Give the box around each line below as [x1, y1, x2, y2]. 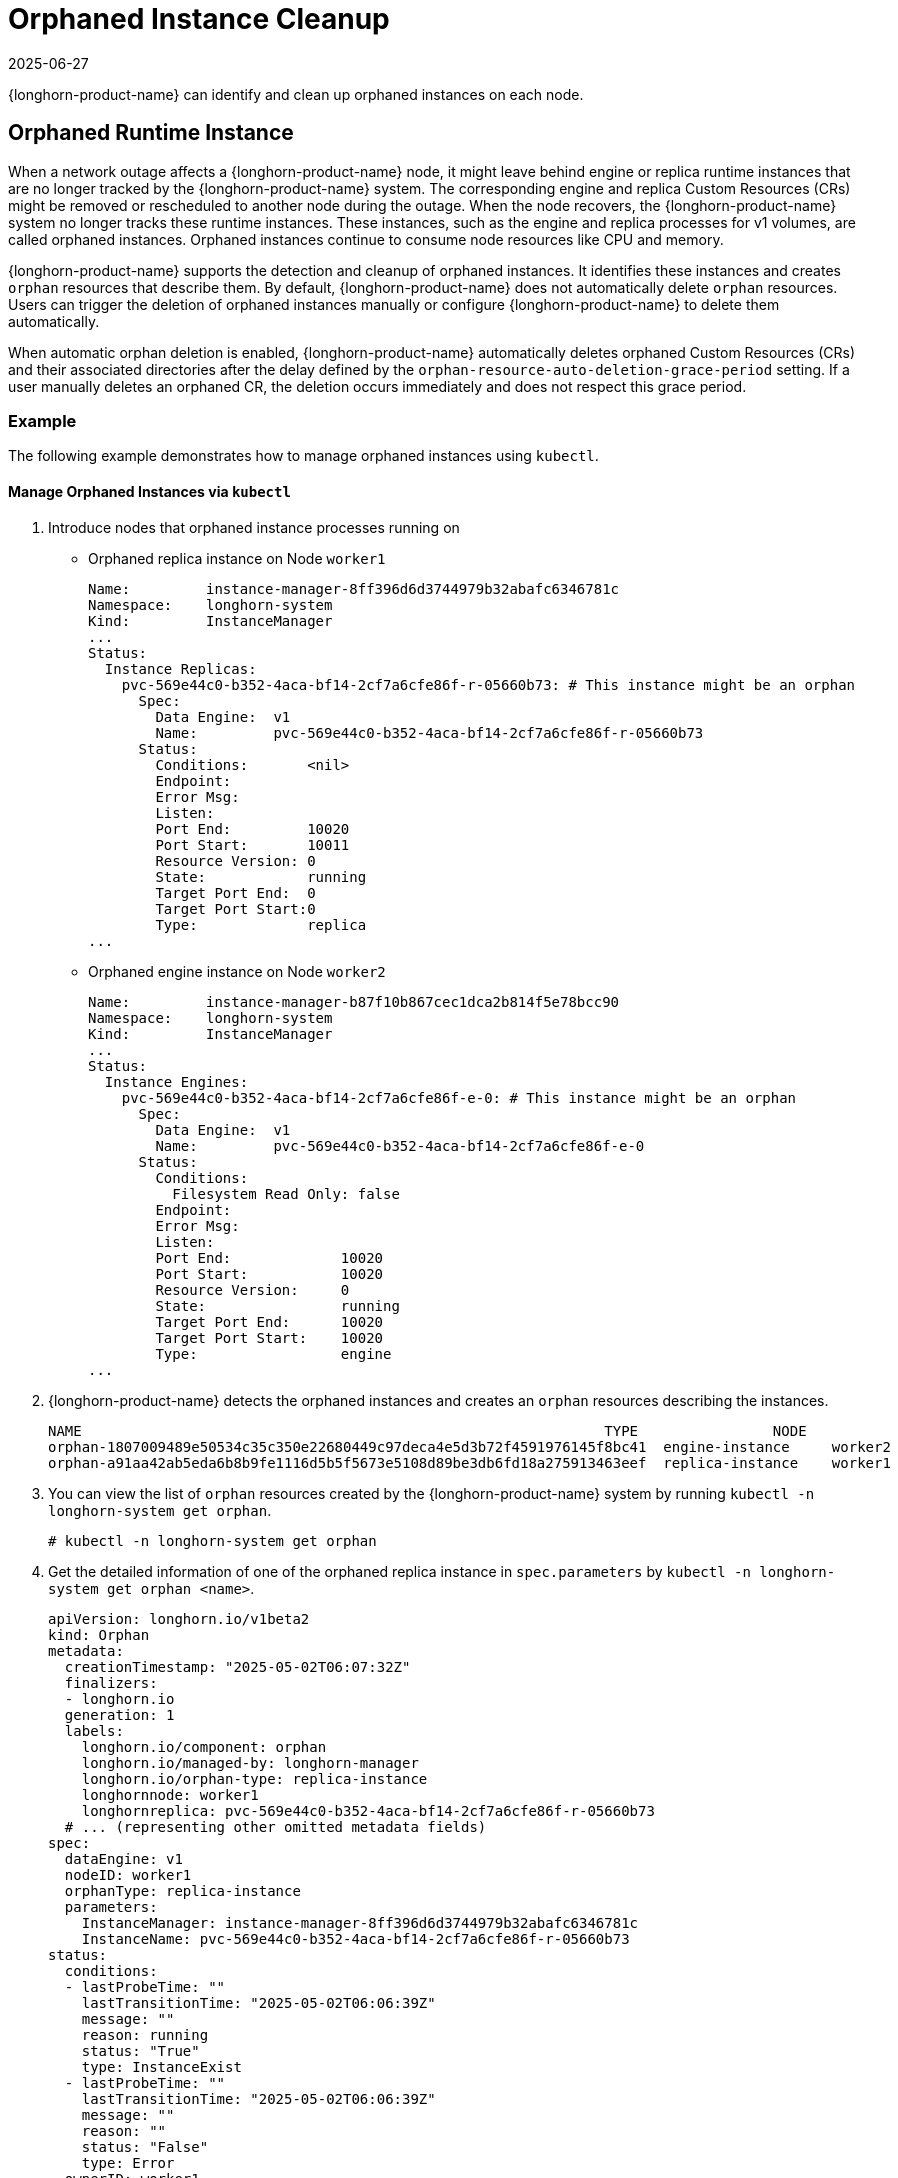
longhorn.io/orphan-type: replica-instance [81, 1770, 428, 1787]
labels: [64, 1722, 124, 1739]
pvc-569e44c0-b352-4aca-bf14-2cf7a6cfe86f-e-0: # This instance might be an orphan [121, 1089, 797, 1106]
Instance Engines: [104, 1073, 249, 1090]
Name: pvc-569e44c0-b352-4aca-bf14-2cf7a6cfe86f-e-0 [155, 1137, 645, 1154]
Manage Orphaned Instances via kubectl [8, 482, 291, 500]
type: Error [81, 2154, 175, 2171]
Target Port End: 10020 [155, 1313, 384, 1330]
